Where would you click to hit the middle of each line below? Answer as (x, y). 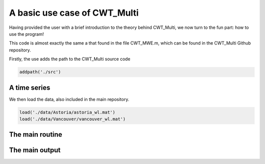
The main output (35, 150)
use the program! (26, 34)
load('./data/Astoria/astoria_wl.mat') (67, 112)
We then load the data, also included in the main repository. (69, 99)
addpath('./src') (40, 72)
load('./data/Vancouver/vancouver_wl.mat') (73, 119)
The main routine (36, 135)
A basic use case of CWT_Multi (74, 13)
